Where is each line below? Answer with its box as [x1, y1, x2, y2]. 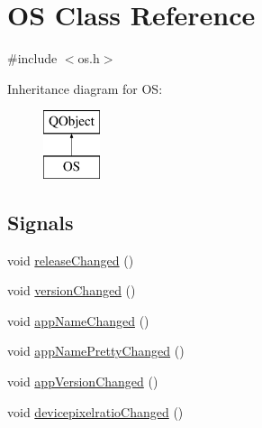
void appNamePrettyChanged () [7, 341, 185, 360]
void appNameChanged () [7, 311, 149, 330]
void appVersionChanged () [7, 372, 158, 391]
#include [7, 49, 58, 68]
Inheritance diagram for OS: [7, 79, 163, 98]
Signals [7, 208, 74, 236]
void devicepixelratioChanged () [7, 402, 184, 421]
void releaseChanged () [7, 250, 134, 269]
